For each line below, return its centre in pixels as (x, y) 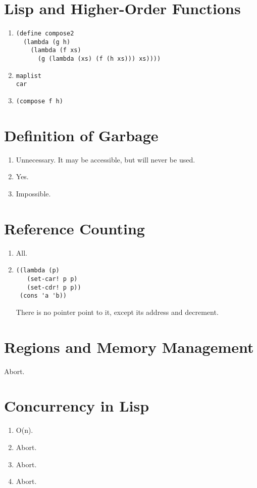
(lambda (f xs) (56, 50)
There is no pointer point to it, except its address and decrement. (117, 312)
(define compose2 (45, 34)
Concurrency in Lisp (77, 406)
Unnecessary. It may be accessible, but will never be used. (106, 159)
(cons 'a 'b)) (43, 296)
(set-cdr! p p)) (54, 287)
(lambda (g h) (47, 42)
